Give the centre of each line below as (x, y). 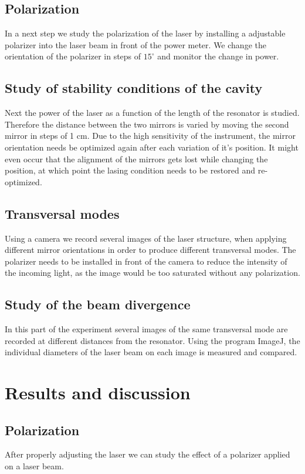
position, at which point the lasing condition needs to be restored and (130, 170)
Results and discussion (98, 393)
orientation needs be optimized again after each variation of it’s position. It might (152, 147)
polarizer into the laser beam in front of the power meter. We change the (135, 44)
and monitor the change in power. (218, 56)
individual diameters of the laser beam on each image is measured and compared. (151, 352)
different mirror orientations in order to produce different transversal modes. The (150, 250)
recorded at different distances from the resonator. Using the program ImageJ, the (152, 340)
